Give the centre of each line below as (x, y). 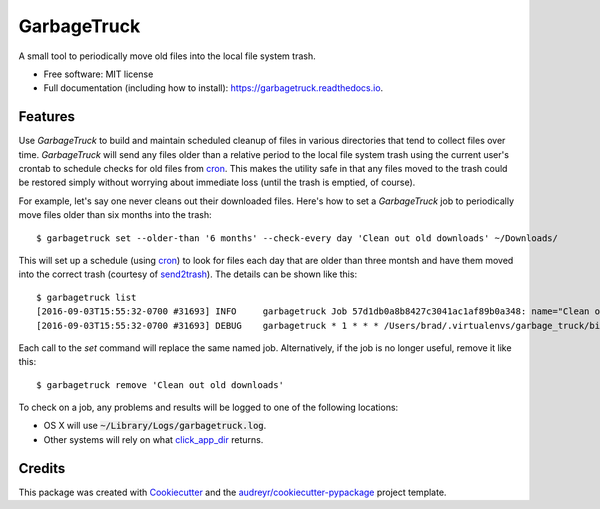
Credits (42, 468)
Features (46, 116)
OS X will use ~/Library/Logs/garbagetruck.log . (155, 426)
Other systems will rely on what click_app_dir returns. (153, 439)
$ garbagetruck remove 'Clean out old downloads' (160, 384)
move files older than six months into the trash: (115, 215)
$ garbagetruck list (86, 297)
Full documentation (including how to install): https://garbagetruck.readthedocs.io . (213, 88)
